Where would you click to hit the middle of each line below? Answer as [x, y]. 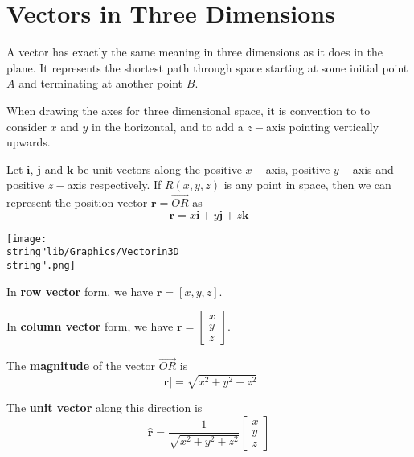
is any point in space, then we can [307, 185]
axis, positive [298, 169]
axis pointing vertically [323, 126]
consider [27, 126]
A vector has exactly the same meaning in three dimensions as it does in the [195, 52]
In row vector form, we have [80, 291]
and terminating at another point [101, 83]
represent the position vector [77, 202]
